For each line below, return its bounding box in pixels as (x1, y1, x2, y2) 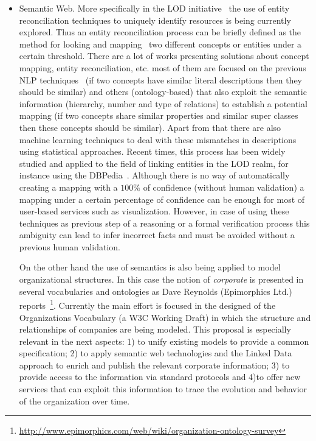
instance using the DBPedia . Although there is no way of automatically (19, 169, 290, 182)
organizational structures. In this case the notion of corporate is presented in (19, 273, 304, 286)
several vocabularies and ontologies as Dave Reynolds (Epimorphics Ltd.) (19, 284, 292, 297)
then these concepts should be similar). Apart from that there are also (19, 121, 281, 133)
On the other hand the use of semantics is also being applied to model (19, 261, 281, 273)
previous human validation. (19, 240, 121, 253)
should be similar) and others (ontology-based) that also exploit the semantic (19, 85, 307, 98)
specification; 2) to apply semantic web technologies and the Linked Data (19, 347, 292, 359)
